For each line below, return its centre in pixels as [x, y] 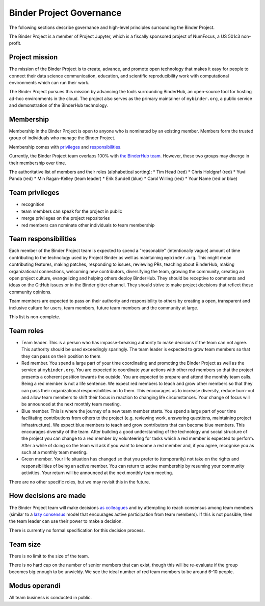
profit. [15, 43]
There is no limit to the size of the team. [49, 556]
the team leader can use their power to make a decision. [66, 521]
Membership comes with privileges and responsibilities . [66, 147]
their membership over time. [38, 163]
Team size [25, 544]
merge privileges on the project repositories [66, 218]
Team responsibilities [43, 239]
